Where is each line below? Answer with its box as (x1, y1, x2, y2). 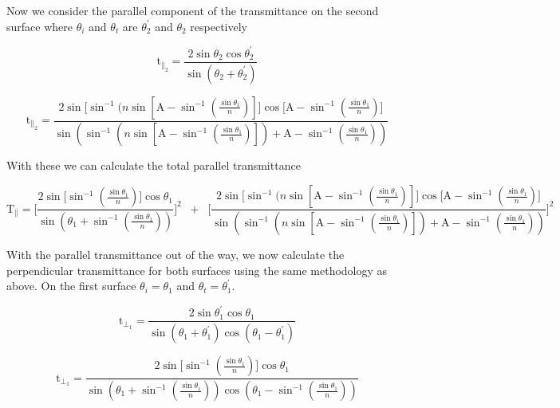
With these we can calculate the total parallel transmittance (6, 157, 301, 174)
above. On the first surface (6, 277, 136, 294)
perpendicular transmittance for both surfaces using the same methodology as (6, 261, 388, 278)
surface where (6, 18, 73, 34)
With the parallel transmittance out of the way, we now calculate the (6, 245, 345, 262)
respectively (190, 18, 247, 34)
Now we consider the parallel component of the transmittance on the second (6, 2, 379, 18)
